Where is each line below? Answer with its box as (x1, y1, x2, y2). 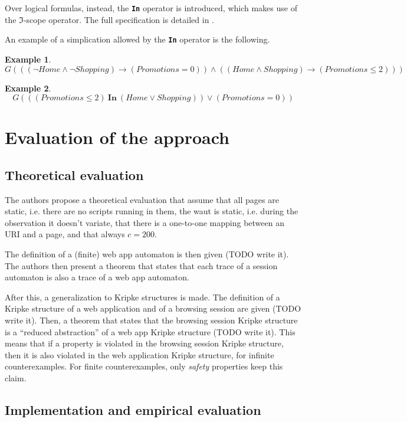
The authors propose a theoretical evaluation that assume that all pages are (5, 193, 279, 205)
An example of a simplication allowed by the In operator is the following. (5, 33, 270, 45)
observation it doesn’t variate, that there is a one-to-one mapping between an (5, 216, 284, 228)
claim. (5, 371, 27, 384)
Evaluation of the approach (5, 125, 229, 149)
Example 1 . (5, 53, 51, 65)
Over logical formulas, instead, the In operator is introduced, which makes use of (5, 2, 297, 14)
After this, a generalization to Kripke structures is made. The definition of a (5, 290, 280, 303)
